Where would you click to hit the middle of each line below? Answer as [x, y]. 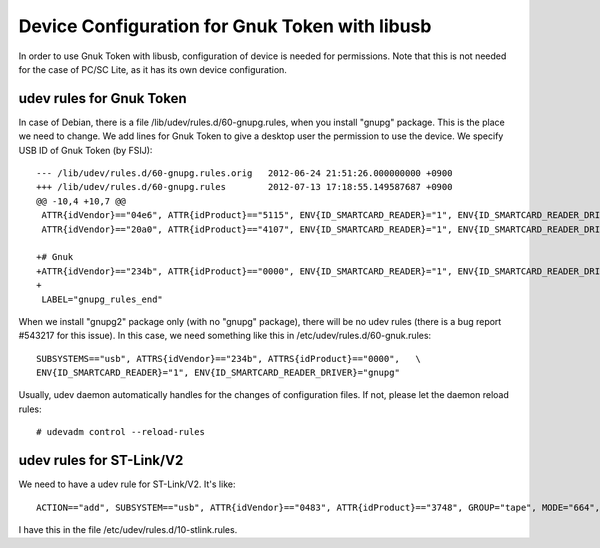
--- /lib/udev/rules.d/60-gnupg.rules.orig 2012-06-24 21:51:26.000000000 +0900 [244, 173]
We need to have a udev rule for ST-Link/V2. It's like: [127, 484]
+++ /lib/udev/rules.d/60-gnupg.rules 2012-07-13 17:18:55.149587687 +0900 [244, 187]
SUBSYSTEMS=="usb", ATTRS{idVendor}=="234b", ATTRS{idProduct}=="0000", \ [229, 358]
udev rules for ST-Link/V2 [101, 460]
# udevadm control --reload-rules [120, 432]
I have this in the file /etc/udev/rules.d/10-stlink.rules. [128, 529]
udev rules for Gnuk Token [102, 98]
